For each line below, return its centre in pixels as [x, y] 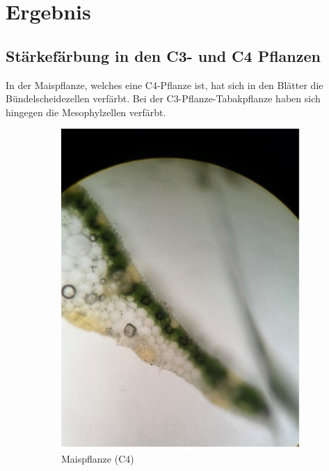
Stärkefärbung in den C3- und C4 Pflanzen [163, 55]
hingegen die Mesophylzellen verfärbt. [86, 112]
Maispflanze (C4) [98, 459]
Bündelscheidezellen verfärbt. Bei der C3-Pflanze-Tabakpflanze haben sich [163, 98]
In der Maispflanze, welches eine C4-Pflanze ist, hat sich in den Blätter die [164, 85]
